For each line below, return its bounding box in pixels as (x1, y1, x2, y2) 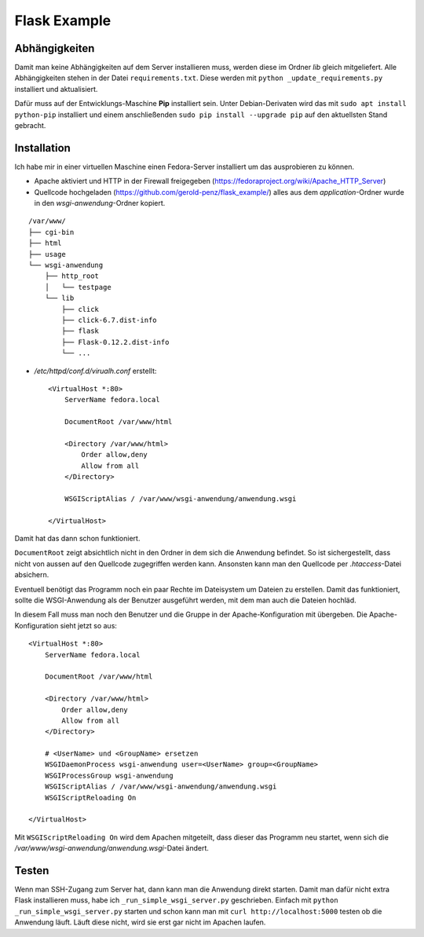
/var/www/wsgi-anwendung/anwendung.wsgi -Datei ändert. (14, 844, 210, 853)
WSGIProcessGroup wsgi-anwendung (44, 770, 174, 780)
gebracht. (14, 121, 46, 130)
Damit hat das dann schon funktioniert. (14, 534, 141, 544)
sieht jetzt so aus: (60, 620, 118, 630)
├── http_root (44, 272, 100, 280)
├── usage (28, 250, 66, 258)
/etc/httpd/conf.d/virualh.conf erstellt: (34, 366, 157, 375)
